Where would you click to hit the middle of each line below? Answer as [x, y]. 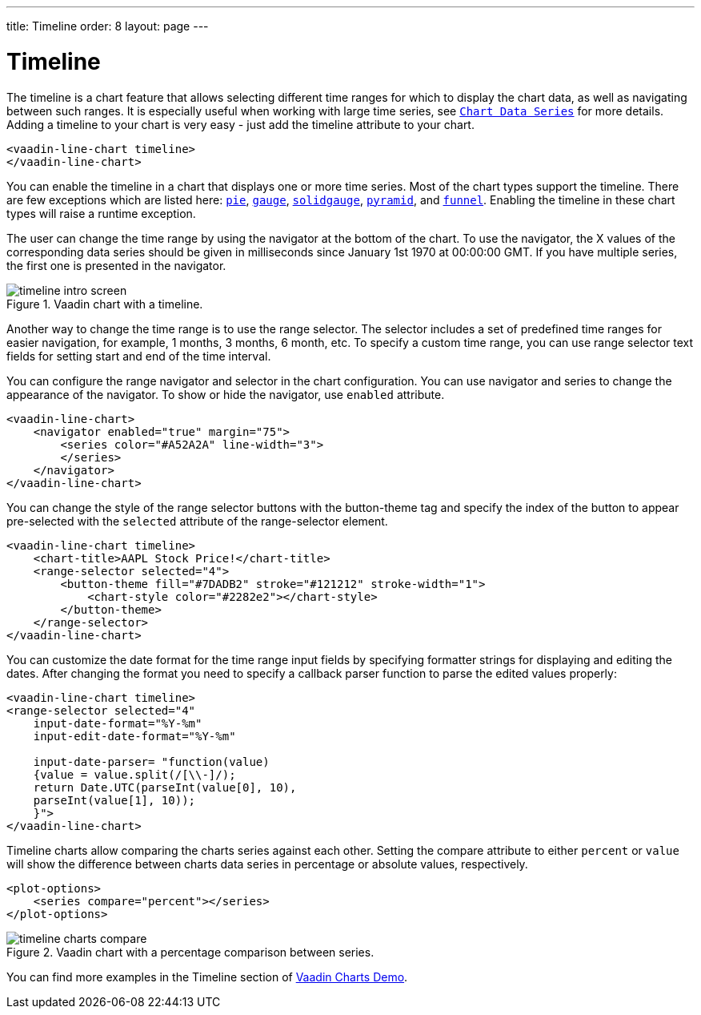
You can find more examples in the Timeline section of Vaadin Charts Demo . [207, 977]
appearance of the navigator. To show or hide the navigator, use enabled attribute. [226, 394]
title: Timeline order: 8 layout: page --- [108, 26]
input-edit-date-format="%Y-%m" [134, 736]
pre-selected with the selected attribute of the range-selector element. [197, 521]
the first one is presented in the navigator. [116, 265]
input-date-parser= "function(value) [151, 761]
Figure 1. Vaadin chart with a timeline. [105, 304]
